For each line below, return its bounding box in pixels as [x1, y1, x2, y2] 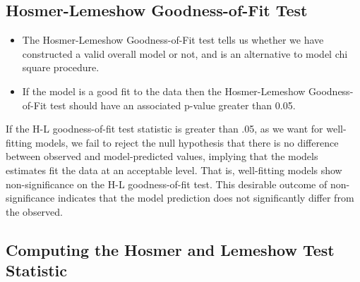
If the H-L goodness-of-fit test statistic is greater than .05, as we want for [6, 121, 323, 136]
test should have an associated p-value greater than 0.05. [49, 97, 296, 112]
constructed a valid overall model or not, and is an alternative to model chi [22, 46, 348, 61]
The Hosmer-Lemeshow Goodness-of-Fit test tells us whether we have [22, 32, 324, 47]
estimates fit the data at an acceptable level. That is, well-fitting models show [6, 162, 342, 177]
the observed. [6, 204, 64, 219]
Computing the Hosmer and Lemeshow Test [6, 238, 335, 260]
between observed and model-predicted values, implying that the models [6, 149, 318, 164]
